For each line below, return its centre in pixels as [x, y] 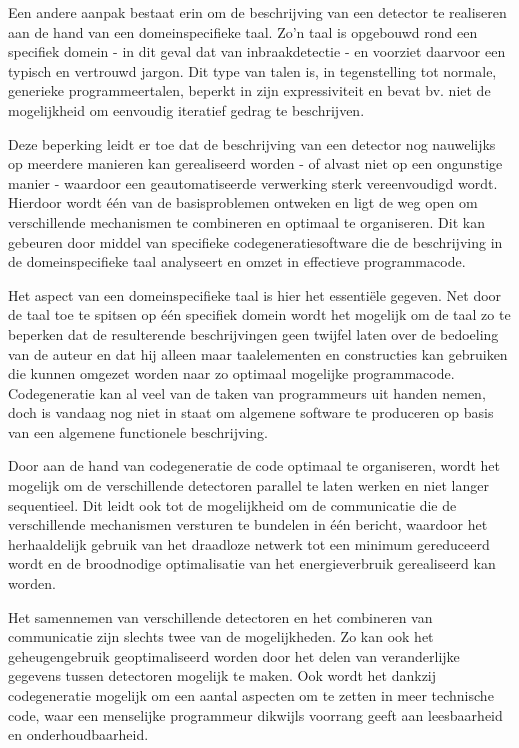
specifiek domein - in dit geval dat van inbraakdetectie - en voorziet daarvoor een [257, 51]
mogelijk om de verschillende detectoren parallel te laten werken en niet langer [248, 485]
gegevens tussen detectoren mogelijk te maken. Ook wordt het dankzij [222, 675]
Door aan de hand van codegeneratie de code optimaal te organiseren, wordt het [254, 465]
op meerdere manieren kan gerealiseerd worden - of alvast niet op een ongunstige [255, 163]
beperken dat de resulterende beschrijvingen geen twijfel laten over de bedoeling [253, 333]
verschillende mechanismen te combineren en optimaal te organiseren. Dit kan [246, 221]
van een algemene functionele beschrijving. [138, 431]
